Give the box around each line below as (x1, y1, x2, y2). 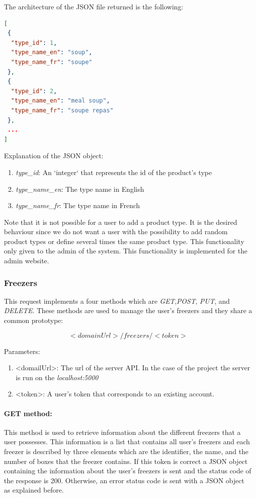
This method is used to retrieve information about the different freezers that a (4, 427, 241, 437)
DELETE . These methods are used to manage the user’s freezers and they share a (4, 305, 253, 316)
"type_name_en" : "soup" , (11, 49, 93, 56)
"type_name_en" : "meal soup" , (11, 97, 110, 105)
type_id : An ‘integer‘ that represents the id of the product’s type (15, 167, 212, 177)
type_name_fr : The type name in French (15, 200, 140, 211)
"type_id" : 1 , (11, 39, 57, 46)
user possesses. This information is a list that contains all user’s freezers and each (4, 436, 250, 447)
